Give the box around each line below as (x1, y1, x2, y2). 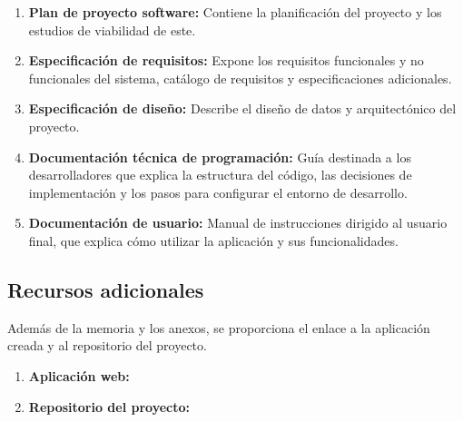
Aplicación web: (28, 366, 130, 385)
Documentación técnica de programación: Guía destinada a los (28, 147, 411, 166)
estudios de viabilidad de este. (28, 20, 196, 39)
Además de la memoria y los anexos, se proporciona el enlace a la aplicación (7, 318, 430, 337)
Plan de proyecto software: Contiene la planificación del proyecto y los (28, 3, 442, 21)
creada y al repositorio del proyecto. (7, 336, 207, 355)
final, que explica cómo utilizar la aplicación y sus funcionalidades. (28, 231, 399, 250)
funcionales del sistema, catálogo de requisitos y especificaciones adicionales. (28, 68, 452, 87)
